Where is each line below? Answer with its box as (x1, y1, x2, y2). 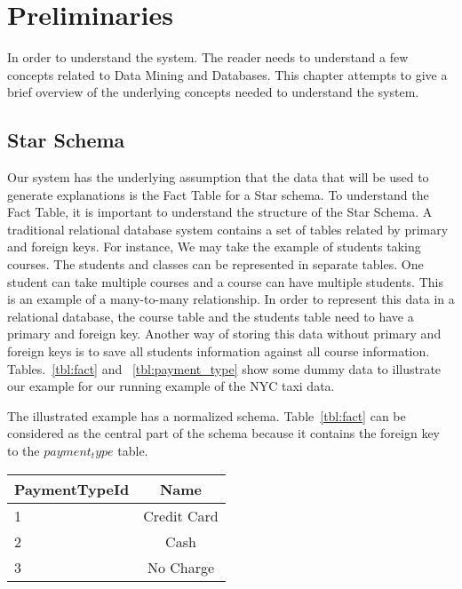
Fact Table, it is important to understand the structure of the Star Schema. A (7, 203, 433, 221)
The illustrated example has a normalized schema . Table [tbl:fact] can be (7, 406, 406, 425)
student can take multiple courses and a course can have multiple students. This (7, 272, 443, 291)
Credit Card (143, 505, 219, 526)
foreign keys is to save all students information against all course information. (7, 342, 430, 361)
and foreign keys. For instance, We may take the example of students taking (7, 237, 421, 256)
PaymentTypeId (14, 478, 130, 499)
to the (7, 442, 40, 460)
